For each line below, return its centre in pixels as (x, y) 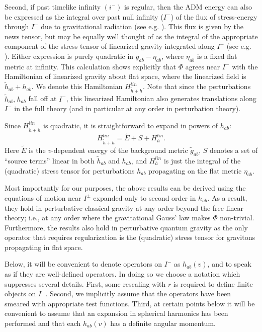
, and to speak (229, 264)
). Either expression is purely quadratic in (69, 56)
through (17, 26)
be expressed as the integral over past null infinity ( (84, 16)
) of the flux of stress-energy (214, 16)
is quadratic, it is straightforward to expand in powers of (131, 125)
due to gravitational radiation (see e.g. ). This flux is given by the (142, 26)
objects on (20, 294)
